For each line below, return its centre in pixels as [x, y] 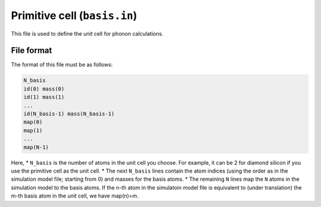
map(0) [33, 122]
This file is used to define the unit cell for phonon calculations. [87, 33]
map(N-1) [36, 147]
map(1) [33, 130]
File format [32, 51]
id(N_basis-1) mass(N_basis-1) [69, 114]
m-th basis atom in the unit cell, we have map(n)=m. [75, 196]
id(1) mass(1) [44, 97]
